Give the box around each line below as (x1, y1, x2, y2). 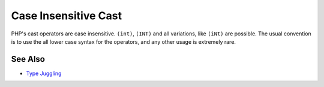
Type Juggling (26, 70, 62, 77)
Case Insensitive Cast (11, 9, 122, 22)
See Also (11, 54, 45, 64)
